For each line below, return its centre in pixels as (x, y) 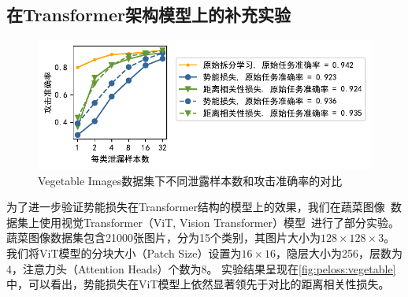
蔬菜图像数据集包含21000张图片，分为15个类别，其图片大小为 (163, 238)
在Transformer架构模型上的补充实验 (148, 15)
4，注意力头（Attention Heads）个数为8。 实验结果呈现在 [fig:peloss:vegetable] (201, 268)
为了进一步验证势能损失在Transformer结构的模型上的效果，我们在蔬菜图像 (196, 207)
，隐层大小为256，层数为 (339, 252)
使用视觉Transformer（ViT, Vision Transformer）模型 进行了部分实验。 (219, 222)
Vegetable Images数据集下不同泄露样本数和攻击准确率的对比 (190, 180)
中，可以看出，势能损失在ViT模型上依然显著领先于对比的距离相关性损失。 (198, 284)
